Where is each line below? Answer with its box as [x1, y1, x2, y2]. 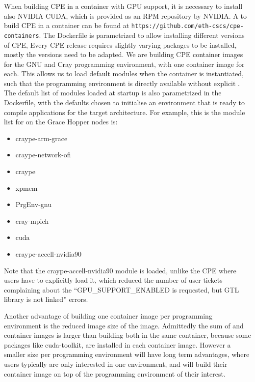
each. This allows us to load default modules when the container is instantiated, [4, 68, 244, 79]
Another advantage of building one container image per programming [4, 310, 212, 321]
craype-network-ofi [15, 149, 71, 160]
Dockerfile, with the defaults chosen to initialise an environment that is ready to [4, 97, 245, 108]
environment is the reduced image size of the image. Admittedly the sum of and [4, 320, 244, 330]
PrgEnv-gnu [15, 199, 51, 209]
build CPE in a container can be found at [4, 20, 129, 30]
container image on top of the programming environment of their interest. [4, 368, 226, 379]
